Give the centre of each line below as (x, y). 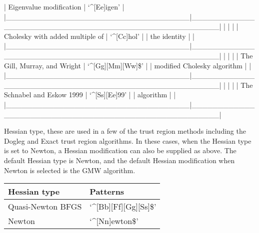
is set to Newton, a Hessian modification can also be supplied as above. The (120, 150)
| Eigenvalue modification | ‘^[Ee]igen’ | (64, 6)
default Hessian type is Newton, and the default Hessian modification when (119, 160)
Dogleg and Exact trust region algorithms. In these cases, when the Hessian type (128, 140)
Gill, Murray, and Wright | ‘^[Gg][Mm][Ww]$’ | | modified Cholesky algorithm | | (128, 65)
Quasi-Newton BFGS (45, 207)
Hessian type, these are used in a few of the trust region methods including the (125, 131)
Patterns (107, 192)
